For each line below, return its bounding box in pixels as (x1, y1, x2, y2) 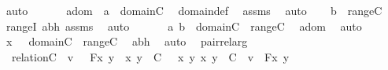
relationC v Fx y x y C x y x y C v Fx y (11, 48, 290, 64)
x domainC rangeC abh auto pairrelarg (6, 33, 248, 50)
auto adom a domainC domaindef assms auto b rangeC (6, 2, 382, 18)
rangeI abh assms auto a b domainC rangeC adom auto (6, 17, 362, 34)
